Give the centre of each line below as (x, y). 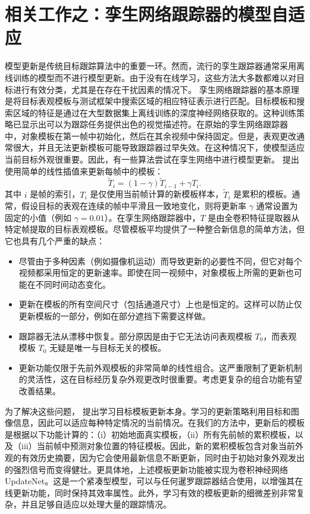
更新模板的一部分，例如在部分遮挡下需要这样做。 (115, 316)
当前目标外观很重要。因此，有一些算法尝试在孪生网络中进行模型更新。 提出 (152, 159)
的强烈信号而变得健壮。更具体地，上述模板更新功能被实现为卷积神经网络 (146, 469)
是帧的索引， (55, 194)
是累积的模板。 (263, 194)
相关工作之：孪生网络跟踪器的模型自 (147, 14)
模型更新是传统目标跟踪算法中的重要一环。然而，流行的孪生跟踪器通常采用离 (155, 66)
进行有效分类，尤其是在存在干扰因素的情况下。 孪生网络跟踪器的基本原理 (156, 89)
